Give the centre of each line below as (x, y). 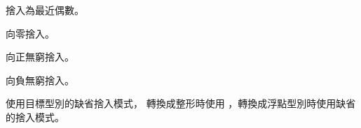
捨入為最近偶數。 (45, 10)
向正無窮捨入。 (40, 57)
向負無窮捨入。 (40, 80)
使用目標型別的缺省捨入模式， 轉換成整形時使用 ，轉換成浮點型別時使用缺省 (181, 103)
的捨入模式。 (35, 117)
